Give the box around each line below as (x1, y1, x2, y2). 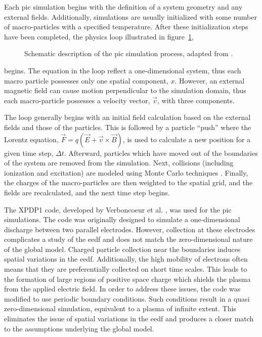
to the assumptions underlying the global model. (4, 323, 154, 333)
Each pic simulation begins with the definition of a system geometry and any (4, 2, 243, 12)
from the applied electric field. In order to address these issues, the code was (4, 283, 241, 294)
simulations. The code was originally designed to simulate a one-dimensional (4, 214, 240, 225)
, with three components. (157, 95, 235, 105)
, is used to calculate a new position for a (122, 134, 251, 144)
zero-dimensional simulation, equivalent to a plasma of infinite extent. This (4, 303, 236, 314)
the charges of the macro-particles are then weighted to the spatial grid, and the (4, 177, 253, 188)
